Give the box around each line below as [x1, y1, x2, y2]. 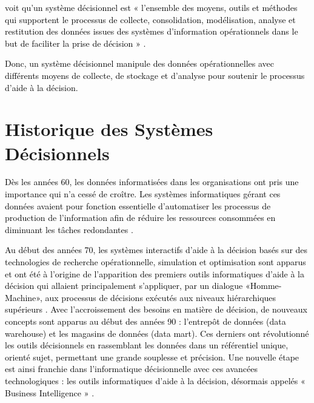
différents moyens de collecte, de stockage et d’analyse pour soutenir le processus [5, 69, 305, 81]
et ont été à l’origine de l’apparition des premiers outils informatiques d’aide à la [5, 267, 305, 280]
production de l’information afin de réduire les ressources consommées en [5, 211, 276, 224]
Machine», [5, 291, 42, 303]
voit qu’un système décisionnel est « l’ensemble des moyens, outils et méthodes [5, 1, 298, 13]
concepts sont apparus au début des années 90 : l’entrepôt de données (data [5, 315, 286, 327]
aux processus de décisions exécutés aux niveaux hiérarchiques [45, 291, 276, 303]
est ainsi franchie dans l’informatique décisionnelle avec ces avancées [5, 362, 258, 375]
